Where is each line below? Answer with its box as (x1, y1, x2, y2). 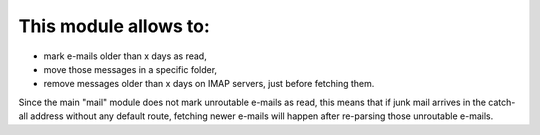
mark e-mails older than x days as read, (43, 50, 207, 62)
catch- (488, 96, 516, 108)
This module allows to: (18, 15, 210, 37)
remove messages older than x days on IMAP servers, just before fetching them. (43, 78, 375, 90)
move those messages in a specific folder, (43, 63, 218, 75)
